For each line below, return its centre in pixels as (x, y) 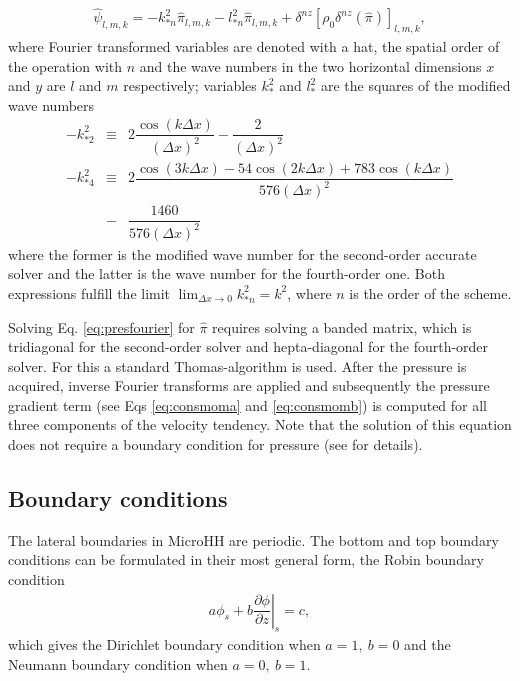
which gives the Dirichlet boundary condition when (164, 644)
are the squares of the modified (415, 85)
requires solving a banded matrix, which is (342, 326)
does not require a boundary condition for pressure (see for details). (215, 444)
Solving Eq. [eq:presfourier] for (101, 326)
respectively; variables (190, 85)
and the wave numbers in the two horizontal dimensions (310, 65)
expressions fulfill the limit (89, 292)
